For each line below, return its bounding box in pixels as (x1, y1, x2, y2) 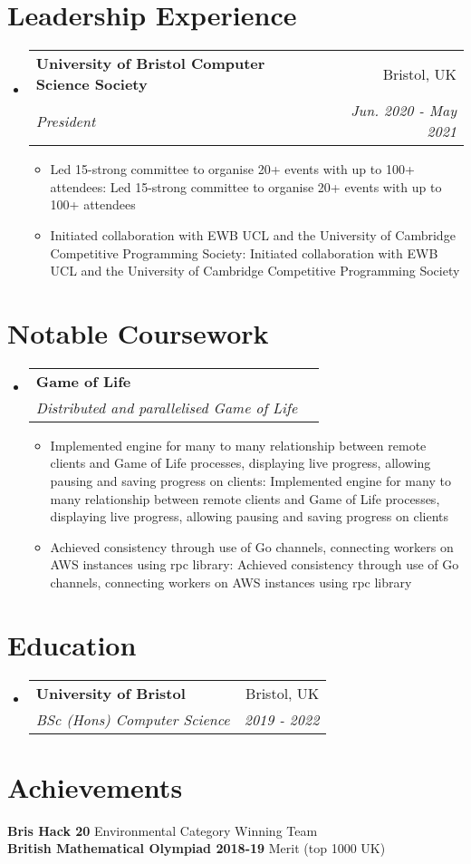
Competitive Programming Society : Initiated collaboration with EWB (50, 243, 438, 262)
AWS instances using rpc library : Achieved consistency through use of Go (50, 555, 459, 574)
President (35, 110, 96, 131)
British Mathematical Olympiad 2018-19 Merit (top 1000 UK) (7, 839, 386, 858)
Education (7, 626, 137, 663)
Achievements (7, 768, 183, 805)
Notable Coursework (7, 314, 269, 351)
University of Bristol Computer (35, 53, 265, 74)
